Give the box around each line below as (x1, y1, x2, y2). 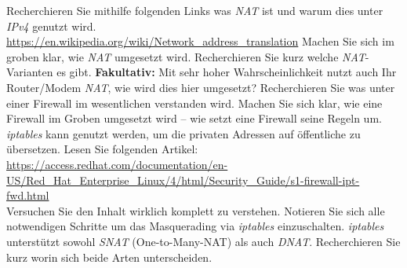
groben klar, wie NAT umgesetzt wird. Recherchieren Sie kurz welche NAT (6, 48, 365, 64)
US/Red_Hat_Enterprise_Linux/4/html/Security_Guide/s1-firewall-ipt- (6, 171, 360, 188)
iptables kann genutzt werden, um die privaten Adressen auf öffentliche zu (6, 125, 361, 141)
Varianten (6, 64, 53, 80)
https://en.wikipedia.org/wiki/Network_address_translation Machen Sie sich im (6, 33, 394, 50)
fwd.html (6, 187, 49, 204)
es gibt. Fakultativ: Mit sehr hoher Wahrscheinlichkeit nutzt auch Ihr (56, 64, 397, 80)
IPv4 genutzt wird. (6, 17, 96, 34)
